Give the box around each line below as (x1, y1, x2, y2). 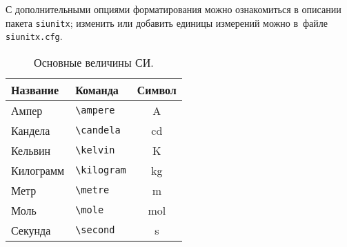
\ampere (75, 105, 115, 116)
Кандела (11, 122, 50, 138)
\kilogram (75, 164, 126, 176)
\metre (75, 184, 110, 196)
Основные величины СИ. (34, 54, 154, 70)
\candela (75, 125, 121, 136)
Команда (75, 81, 119, 98)
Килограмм (11, 162, 65, 178)
